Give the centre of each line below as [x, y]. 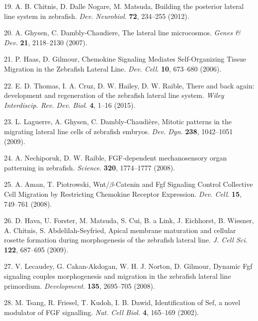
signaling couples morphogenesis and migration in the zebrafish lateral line [118, 276]
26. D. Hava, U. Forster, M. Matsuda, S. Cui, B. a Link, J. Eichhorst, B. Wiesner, [129, 220]
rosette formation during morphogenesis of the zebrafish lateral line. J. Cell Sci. [126, 240]
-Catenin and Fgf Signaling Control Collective [183, 184]
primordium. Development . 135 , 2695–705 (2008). [80, 285]
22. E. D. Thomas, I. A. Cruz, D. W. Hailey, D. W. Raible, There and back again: [129, 85]
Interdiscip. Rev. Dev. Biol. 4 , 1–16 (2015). [70, 105]
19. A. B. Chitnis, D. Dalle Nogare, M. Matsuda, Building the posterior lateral [124, 6]
